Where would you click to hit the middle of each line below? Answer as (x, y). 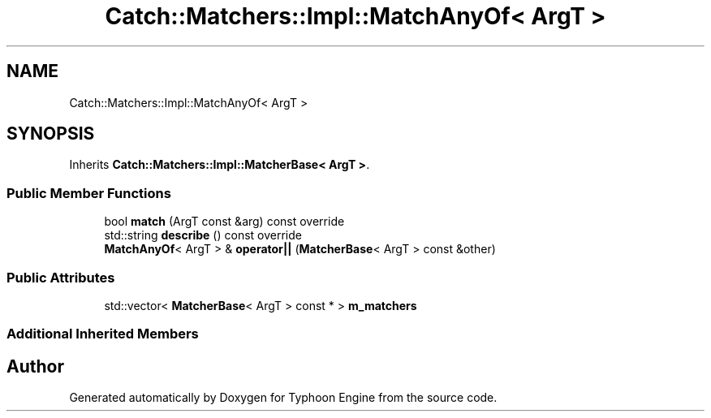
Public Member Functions (89, 193)
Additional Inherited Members (103, 334)
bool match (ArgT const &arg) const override (224, 222)
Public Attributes (61, 277)
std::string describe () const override (203, 235)
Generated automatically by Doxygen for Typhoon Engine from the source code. (283, 398)
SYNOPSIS (51, 134)
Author (35, 366)
